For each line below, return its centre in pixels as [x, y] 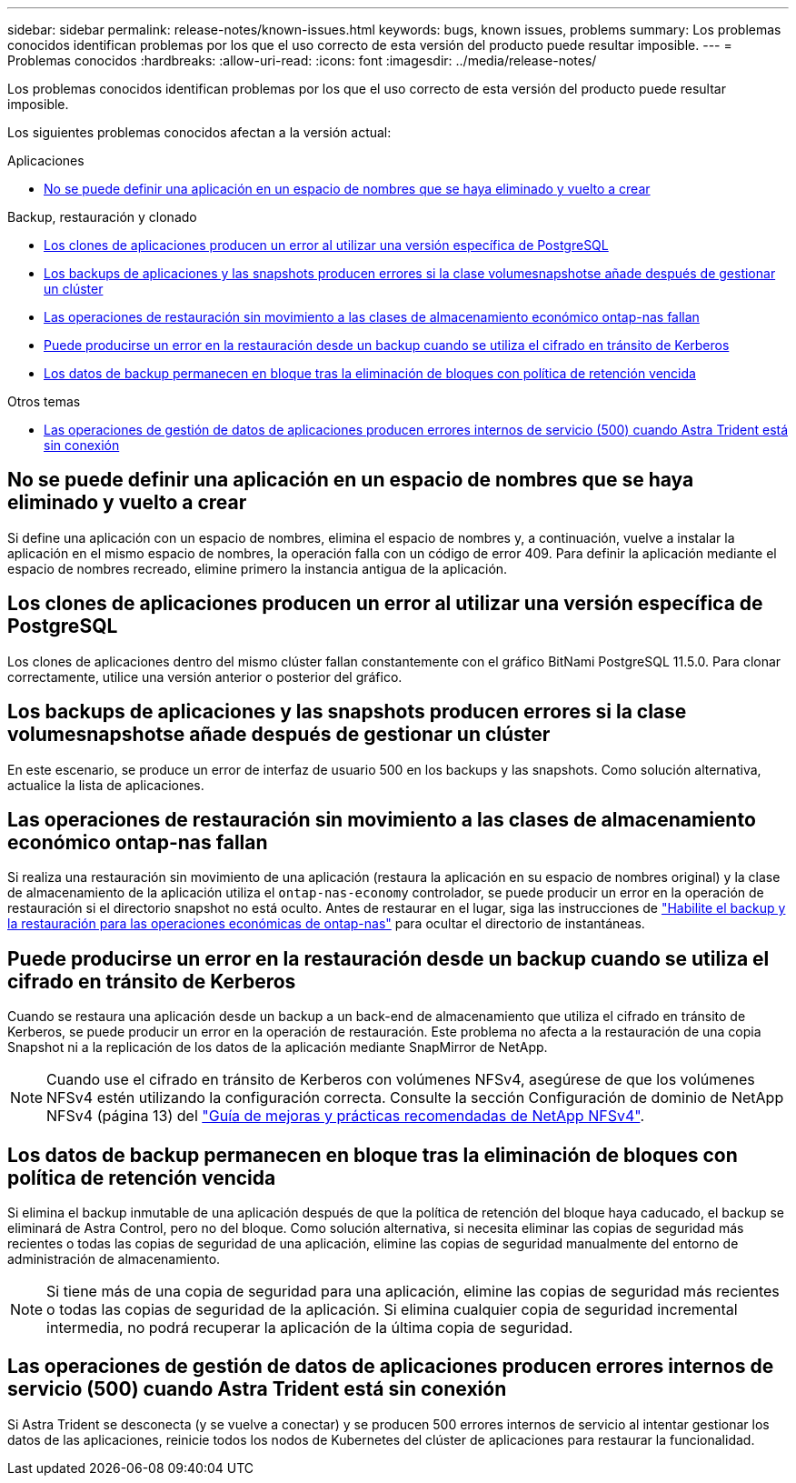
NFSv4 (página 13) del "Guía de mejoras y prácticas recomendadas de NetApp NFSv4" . [345, 1116]
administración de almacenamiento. [114, 1259]
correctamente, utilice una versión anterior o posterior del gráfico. [205, 676]
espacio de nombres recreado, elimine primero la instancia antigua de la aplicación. [258, 568]
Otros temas [44, 401]
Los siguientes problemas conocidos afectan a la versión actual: [199, 132]
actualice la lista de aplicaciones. [106, 785]
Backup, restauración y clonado [102, 217]
